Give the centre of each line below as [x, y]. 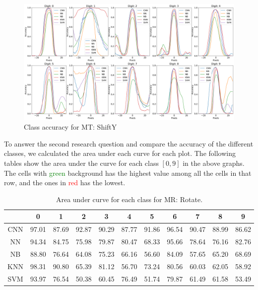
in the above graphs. [214, 163]
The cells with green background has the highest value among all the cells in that [128, 173]
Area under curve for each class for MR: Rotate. [129, 199]
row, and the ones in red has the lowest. [65, 182]
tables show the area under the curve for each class [81, 163]
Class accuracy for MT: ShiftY [70, 127]
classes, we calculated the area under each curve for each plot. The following [120, 153]
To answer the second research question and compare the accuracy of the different [129, 143]
